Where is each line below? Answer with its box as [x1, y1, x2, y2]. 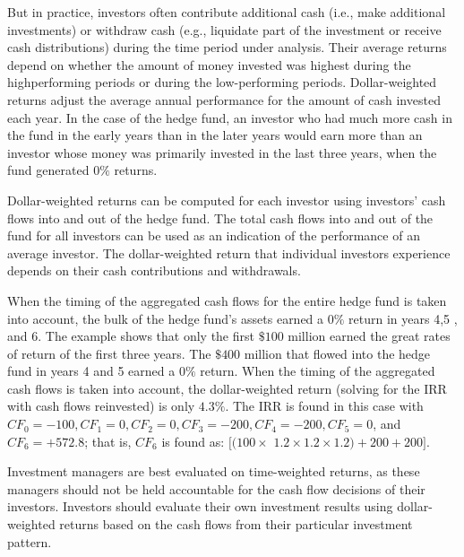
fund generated [7, 161, 90, 179]
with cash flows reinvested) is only [7, 396, 195, 415]
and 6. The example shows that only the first [7, 326, 254, 345]
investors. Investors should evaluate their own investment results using [7, 497, 393, 516]
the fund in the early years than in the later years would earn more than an [7, 126, 423, 144]
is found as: [161, 431, 225, 450]
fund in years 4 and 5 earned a [7, 361, 176, 380]
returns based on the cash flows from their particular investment [59, 515, 413, 534]
